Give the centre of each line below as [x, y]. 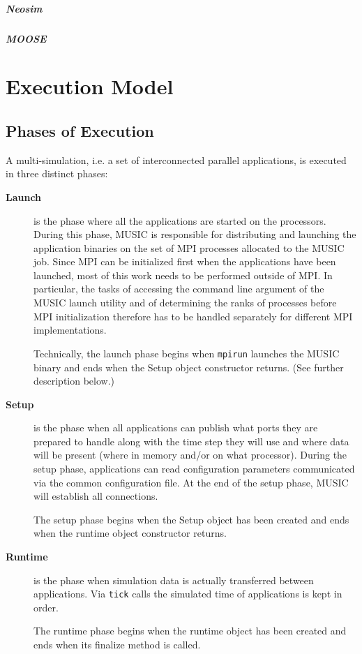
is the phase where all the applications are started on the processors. [180, 220]
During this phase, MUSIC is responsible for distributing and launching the [195, 234]
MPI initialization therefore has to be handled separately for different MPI [193, 316]
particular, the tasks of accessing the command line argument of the [179, 289]
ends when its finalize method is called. [117, 645]
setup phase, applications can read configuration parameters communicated [194, 469]
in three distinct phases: [57, 173]
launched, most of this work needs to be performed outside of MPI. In [183, 275]
